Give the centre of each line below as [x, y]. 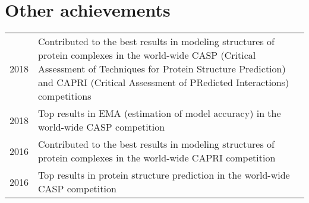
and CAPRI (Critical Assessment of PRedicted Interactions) [164, 83]
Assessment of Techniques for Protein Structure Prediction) [162, 69]
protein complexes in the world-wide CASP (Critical [147, 55]
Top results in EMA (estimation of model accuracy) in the [160, 113]
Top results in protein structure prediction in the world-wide [164, 175]
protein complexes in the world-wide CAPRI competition [157, 158]
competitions [65, 96]
